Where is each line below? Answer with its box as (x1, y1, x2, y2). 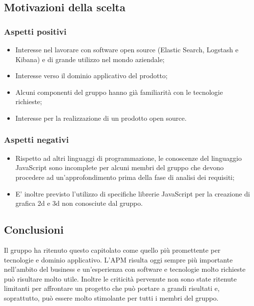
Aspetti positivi (4, 25, 67, 37)
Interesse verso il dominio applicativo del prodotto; (15, 70, 168, 81)
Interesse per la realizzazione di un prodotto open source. (15, 112, 187, 123)
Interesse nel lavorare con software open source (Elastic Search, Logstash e (15, 44, 238, 54)
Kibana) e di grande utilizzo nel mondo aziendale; (15, 54, 165, 64)
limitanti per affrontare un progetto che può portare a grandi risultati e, (4, 283, 220, 293)
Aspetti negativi (4, 133, 69, 146)
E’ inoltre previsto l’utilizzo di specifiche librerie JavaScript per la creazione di (15, 188, 250, 198)
